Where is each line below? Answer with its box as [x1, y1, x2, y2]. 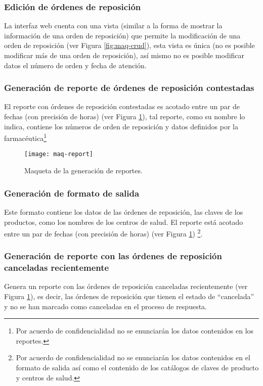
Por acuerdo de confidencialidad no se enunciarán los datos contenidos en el [16, 352, 250, 363]
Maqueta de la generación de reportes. [24, 165, 143, 176]
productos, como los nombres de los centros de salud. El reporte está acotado [4, 216, 243, 227]
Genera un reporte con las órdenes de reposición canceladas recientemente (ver [4, 281, 248, 292]
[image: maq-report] [24, 151, 94, 158]
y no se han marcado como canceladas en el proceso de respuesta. [4, 301, 207, 311]
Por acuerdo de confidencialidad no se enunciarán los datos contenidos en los [16, 325, 254, 336]
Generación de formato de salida [4, 186, 140, 199]
